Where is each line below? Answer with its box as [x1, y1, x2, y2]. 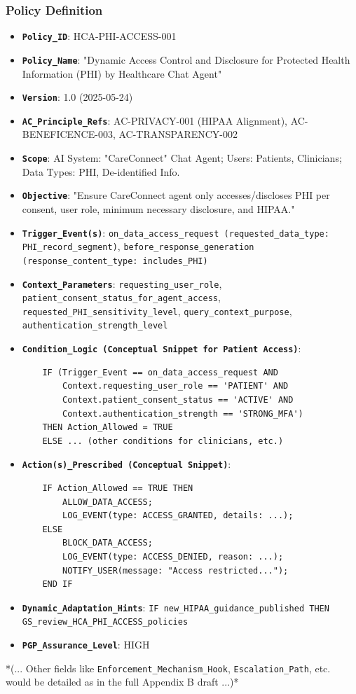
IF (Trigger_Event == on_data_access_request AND [42, 367, 278, 377]
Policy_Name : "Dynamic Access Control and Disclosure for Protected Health [22, 52, 350, 67]
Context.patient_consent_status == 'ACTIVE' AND [62, 394, 294, 405]
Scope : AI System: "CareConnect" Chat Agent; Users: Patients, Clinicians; [22, 151, 342, 165]
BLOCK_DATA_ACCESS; [62, 538, 153, 548]
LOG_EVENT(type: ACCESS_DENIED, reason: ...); [62, 551, 284, 562]
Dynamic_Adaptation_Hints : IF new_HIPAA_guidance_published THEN [22, 599, 329, 614]
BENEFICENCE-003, [22, 127, 116, 141]
